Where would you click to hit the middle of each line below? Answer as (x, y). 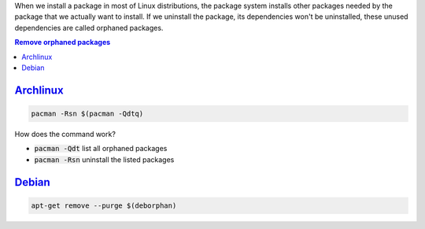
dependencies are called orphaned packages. (89, 28)
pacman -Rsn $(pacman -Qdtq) (87, 113)
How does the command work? (65, 134)
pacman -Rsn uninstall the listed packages (104, 159)
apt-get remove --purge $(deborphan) (104, 205)
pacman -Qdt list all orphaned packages (101, 149)
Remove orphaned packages (63, 42)
